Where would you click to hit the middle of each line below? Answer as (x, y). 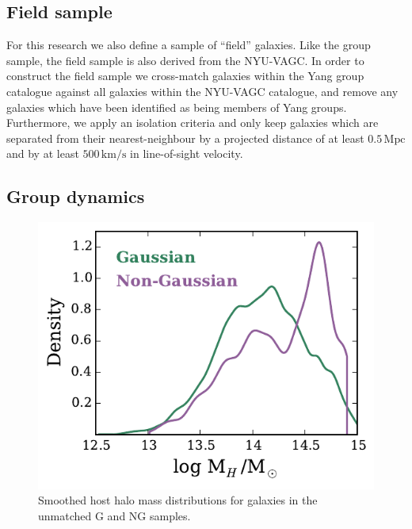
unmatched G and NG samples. (114, 515)
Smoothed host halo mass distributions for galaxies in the (178, 500)
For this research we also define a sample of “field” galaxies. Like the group (189, 45)
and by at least (43, 153)
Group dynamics (76, 196)
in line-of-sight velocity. (187, 153)
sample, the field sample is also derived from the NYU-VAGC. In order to (185, 60)
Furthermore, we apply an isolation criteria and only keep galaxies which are (193, 123)
